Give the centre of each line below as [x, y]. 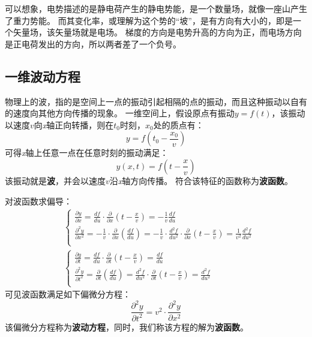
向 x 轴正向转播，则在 [74, 124]
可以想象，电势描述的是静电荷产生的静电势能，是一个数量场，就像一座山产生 [156, 8]
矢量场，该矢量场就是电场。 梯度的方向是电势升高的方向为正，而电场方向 [157, 32]
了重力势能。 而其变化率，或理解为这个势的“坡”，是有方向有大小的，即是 [149, 20]
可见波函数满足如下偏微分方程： [68, 294]
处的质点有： [178, 124]
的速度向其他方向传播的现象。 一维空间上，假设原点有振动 [120, 113]
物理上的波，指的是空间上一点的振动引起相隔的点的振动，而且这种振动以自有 [156, 101]
